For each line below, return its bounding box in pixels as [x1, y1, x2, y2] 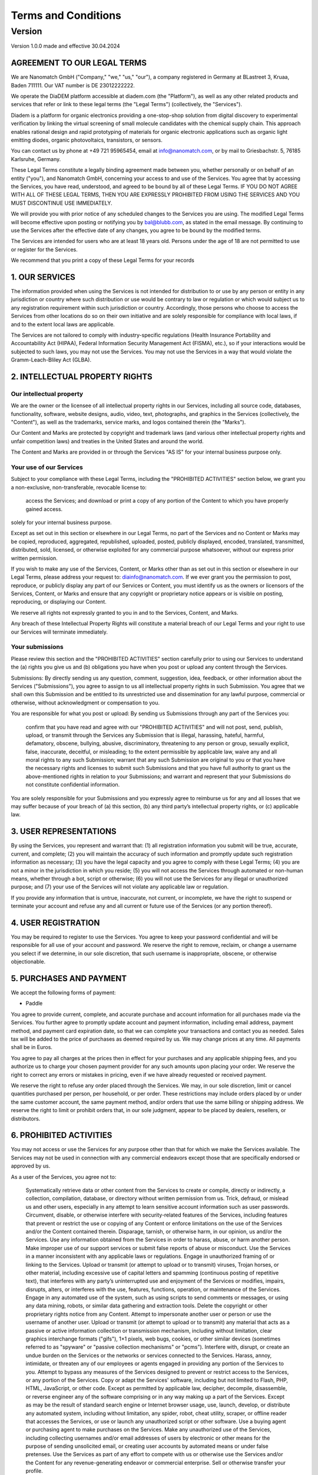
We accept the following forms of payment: [11, 989, 116, 997]
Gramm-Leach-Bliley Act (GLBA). [11, 356, 91, 363]
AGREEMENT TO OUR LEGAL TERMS [11, 58, 147, 68]
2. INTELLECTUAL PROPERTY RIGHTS [11, 372, 153, 382]
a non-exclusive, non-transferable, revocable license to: [11, 484, 147, 491]
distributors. [11, 1115, 41, 1122]
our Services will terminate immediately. [11, 628, 108, 635]
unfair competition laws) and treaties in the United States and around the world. [11, 437, 204, 445]
